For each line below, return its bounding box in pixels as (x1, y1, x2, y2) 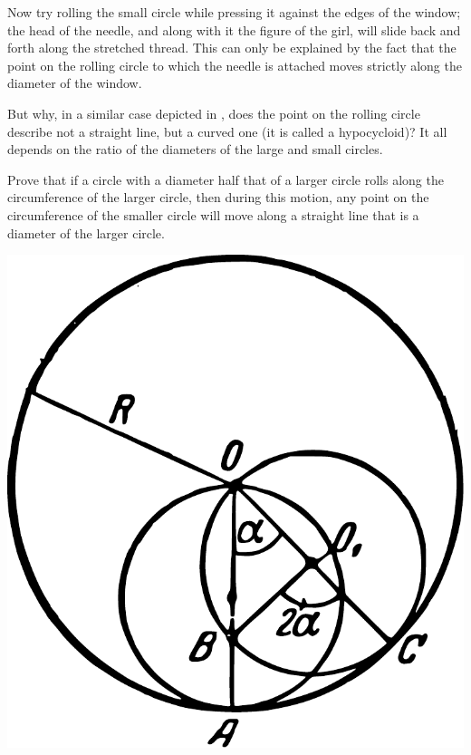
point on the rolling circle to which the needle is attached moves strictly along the (7, 55, 462, 74)
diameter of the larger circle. (7, 223, 165, 242)
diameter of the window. (7, 73, 142, 92)
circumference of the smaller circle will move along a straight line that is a (7, 205, 419, 224)
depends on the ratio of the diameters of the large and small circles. (7, 140, 383, 159)
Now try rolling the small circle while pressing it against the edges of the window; (7, 3, 461, 21)
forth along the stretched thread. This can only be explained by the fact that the (7, 38, 457, 57)
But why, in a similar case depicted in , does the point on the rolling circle (7, 103, 420, 122)
